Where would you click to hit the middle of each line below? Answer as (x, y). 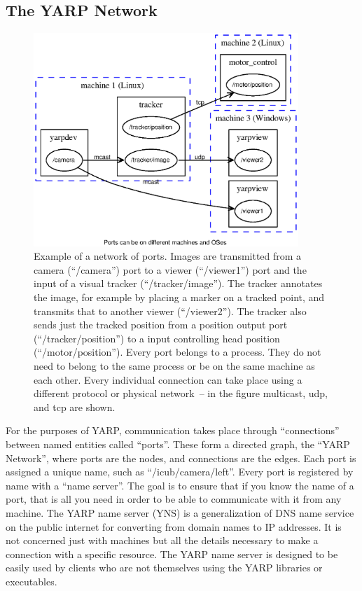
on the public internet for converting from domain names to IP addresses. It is (174, 526)
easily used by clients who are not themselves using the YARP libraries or (164, 568)
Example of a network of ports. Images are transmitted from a (168, 256)
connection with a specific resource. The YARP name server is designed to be (172, 554)
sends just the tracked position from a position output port (161, 325)
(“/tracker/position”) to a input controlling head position (157, 338)
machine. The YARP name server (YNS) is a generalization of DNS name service (180, 512)
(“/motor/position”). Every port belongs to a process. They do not (177, 352)
